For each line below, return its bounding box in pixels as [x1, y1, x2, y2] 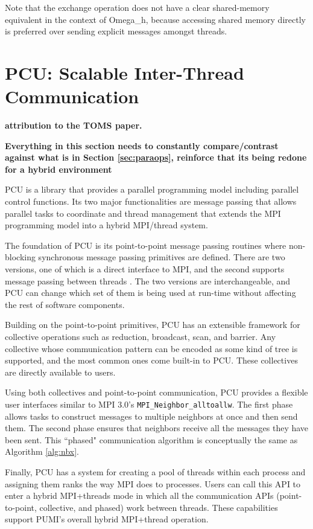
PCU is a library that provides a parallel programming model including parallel [5, 183, 299, 196]
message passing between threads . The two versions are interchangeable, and [5, 274, 291, 287]
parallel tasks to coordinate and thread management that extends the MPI [5, 207, 281, 219]
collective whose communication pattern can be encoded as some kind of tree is [5, 342, 298, 354]
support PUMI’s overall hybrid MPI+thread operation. [5, 513, 209, 525]
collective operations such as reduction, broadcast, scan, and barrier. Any [5, 330, 276, 342]
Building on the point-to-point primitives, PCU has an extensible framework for [5, 318, 300, 331]
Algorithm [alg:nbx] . [5, 445, 79, 458]
